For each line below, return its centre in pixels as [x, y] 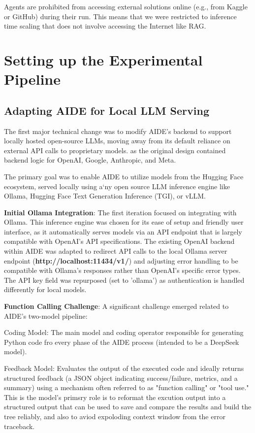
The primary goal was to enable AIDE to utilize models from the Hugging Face [124, 176]
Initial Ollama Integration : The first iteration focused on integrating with [120, 212]
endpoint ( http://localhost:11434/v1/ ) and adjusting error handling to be [121, 260]
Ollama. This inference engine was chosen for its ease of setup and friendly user [124, 222]
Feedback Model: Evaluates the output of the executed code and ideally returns [124, 368]
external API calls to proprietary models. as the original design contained [115, 150]
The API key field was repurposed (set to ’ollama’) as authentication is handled [124, 280]
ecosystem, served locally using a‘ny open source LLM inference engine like [117, 186]
